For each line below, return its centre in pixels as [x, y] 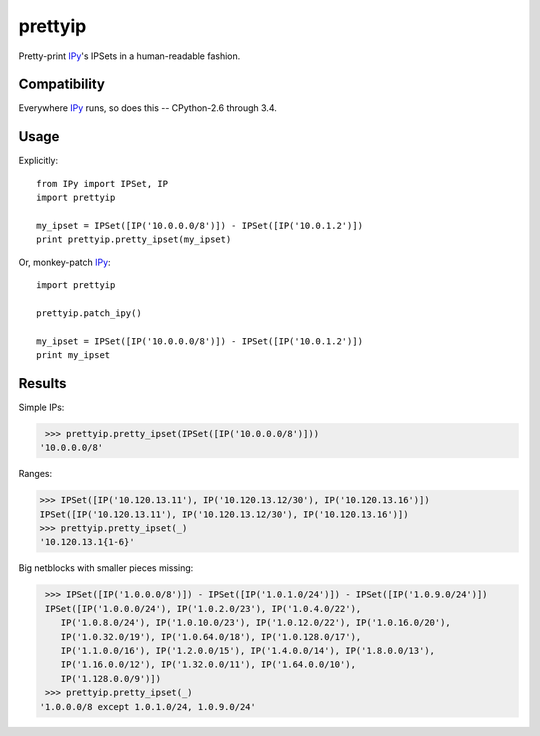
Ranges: [35, 474]
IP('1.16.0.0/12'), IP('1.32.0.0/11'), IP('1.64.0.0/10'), [208, 664]
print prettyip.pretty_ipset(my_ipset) [134, 239]
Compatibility [61, 84]
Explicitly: [38, 161]
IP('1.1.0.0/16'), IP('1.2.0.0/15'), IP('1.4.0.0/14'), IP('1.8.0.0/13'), [247, 650]
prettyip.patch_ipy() [89, 313]
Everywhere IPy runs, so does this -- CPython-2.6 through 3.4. [147, 108]
